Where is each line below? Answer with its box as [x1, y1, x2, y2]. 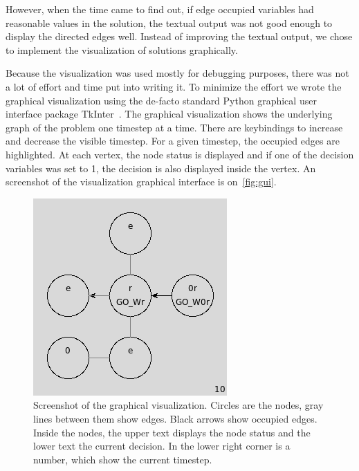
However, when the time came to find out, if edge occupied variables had [6, 2, 314, 16]
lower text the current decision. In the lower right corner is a [33, 438, 291, 453]
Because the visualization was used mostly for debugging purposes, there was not [6, 66, 349, 80]
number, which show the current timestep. [33, 452, 212, 466]
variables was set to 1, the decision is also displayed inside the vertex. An [6, 160, 316, 175]
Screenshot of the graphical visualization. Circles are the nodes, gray [33, 398, 324, 412]
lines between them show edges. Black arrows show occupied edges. [33, 411, 317, 425]
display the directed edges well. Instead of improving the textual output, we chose [6, 29, 353, 44]
